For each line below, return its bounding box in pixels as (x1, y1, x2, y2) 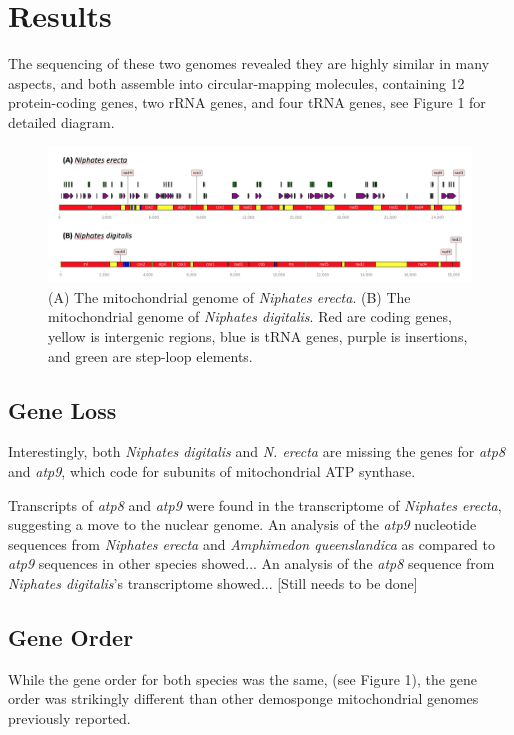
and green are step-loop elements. (48, 345, 253, 366)
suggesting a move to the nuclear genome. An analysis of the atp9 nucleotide (8, 514, 477, 535)
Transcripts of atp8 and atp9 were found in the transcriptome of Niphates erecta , (8, 494, 502, 515)
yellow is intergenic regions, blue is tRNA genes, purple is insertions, (48, 325, 468, 346)
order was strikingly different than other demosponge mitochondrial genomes (8, 688, 479, 709)
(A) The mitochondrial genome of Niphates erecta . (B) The (48, 286, 411, 307)
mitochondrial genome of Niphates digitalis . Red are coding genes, (48, 306, 452, 327)
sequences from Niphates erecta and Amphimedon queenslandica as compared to (8, 533, 496, 554)
